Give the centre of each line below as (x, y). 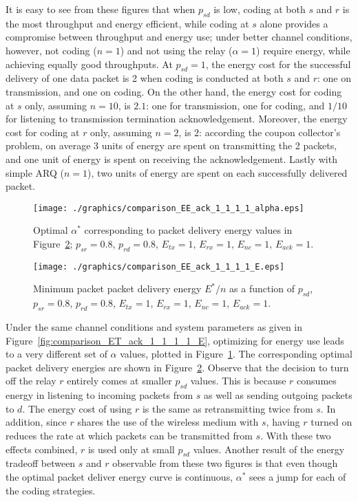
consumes (317, 381)
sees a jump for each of (298, 476)
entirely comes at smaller (119, 381)
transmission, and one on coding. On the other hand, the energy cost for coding (174, 91)
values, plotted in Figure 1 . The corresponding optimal (236, 354)
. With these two (296, 435)
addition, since (36, 422)
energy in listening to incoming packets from (99, 395)
